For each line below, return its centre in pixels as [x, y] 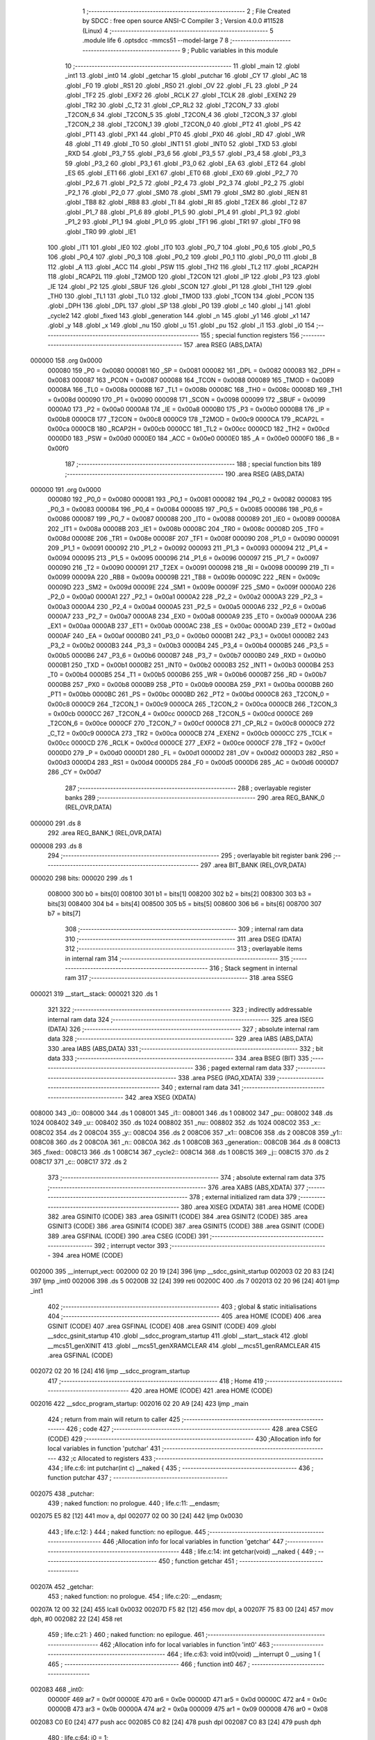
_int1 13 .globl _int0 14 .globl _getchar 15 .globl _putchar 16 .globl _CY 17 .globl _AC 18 [186, 76]
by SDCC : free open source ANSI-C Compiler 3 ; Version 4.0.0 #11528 [183, 21]
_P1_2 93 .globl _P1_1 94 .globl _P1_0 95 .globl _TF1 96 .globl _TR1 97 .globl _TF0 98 [183, 222]
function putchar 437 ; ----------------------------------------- [138, 1478]
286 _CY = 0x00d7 [75, 772]
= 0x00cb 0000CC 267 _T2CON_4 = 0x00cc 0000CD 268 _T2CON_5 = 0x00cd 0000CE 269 [180, 713]
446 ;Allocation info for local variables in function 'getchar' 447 [193, 1542]
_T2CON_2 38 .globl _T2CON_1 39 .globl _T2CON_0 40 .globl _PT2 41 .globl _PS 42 [183, 125]
